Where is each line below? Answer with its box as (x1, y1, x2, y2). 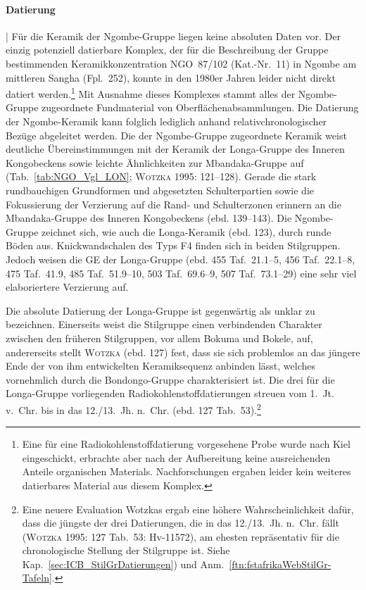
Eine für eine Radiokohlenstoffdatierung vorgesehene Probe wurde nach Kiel (22, 437, 351, 451)
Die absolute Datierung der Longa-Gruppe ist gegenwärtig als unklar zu (6, 303, 315, 318)
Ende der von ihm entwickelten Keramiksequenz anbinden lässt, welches (6, 358, 315, 373)
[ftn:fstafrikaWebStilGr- (229, 556, 332, 571)
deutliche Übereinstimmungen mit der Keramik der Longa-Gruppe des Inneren (6, 142, 345, 156)
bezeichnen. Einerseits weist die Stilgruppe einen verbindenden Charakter (6, 317, 322, 332)
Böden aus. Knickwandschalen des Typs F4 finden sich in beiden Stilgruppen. (6, 238, 341, 253)
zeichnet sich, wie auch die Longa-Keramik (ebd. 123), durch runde (42, 224, 332, 239)
